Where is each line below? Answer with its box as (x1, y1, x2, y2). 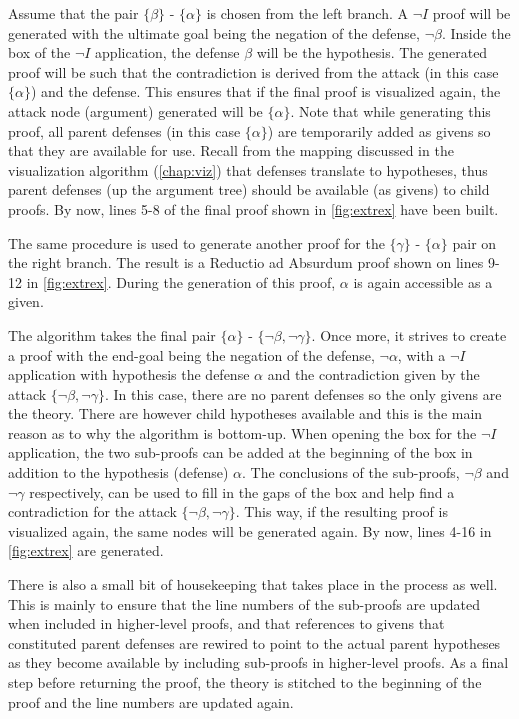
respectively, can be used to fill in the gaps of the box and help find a (29, 481, 455, 502)
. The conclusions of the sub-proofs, (242, 462, 460, 483)
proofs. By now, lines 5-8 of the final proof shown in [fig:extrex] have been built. (8, 198, 499, 219)
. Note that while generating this (290, 100, 491, 121)
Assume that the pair (8, 3, 139, 23)
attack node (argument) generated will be (8, 100, 263, 121)
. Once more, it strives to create (311, 324, 507, 345)
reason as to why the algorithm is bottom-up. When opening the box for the (8, 422, 477, 443)
